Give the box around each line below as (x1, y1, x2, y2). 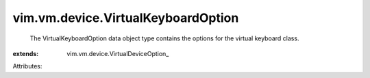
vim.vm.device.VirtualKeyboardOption (12, 10, 239, 25)
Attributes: (12, 62, 42, 70)
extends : (12, 49, 39, 57)
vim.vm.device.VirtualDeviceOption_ (66, 49, 169, 57)
